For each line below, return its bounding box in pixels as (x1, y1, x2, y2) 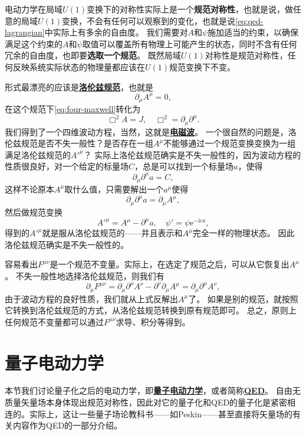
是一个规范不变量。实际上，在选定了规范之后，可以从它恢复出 (50, 258, 289, 270)
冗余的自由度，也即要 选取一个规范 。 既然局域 (5, 49, 181, 61)
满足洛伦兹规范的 (5, 148, 71, 161)
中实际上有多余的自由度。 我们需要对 (44, 26, 188, 38)
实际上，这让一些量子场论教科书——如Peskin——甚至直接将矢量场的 (29, 407, 292, 420)
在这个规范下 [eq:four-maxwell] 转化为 (5, 103, 141, 115)
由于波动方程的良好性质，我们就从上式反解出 (5, 292, 178, 305)
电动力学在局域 (5, 3, 62, 15)
